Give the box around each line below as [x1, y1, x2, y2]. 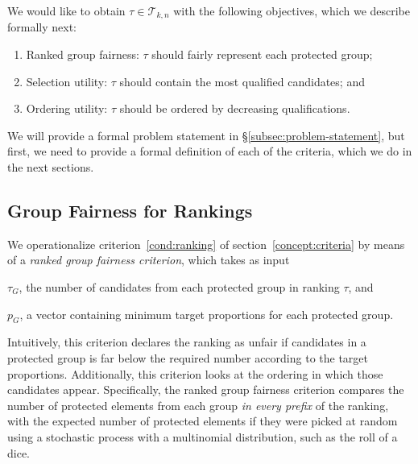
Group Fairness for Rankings [7, 198, 253, 222]
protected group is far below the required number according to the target [7, 349, 369, 366]
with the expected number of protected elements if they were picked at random [7, 412, 398, 429]
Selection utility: [26, 72, 108, 89]
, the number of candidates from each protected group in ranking [19, 279, 340, 295]
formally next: [7, 19, 77, 35]
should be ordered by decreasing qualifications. [119, 100, 350, 117]
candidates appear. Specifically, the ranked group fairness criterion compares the [7, 381, 404, 398]
